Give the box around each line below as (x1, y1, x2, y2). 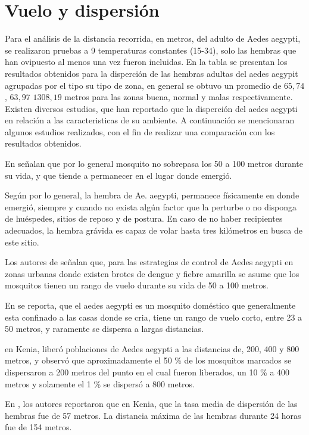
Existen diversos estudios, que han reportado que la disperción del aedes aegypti (5, 102, 298, 114)
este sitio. (5, 235, 39, 248)
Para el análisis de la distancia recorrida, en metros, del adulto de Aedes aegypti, (5, 32, 301, 45)
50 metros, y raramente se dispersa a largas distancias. (5, 322, 204, 335)
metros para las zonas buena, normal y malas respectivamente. (64, 91, 293, 103)
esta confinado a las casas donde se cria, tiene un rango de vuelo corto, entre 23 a (5, 310, 302, 323)
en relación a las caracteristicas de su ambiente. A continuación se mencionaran (5, 114, 295, 126)
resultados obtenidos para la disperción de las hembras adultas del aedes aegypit (5, 67, 298, 79)
